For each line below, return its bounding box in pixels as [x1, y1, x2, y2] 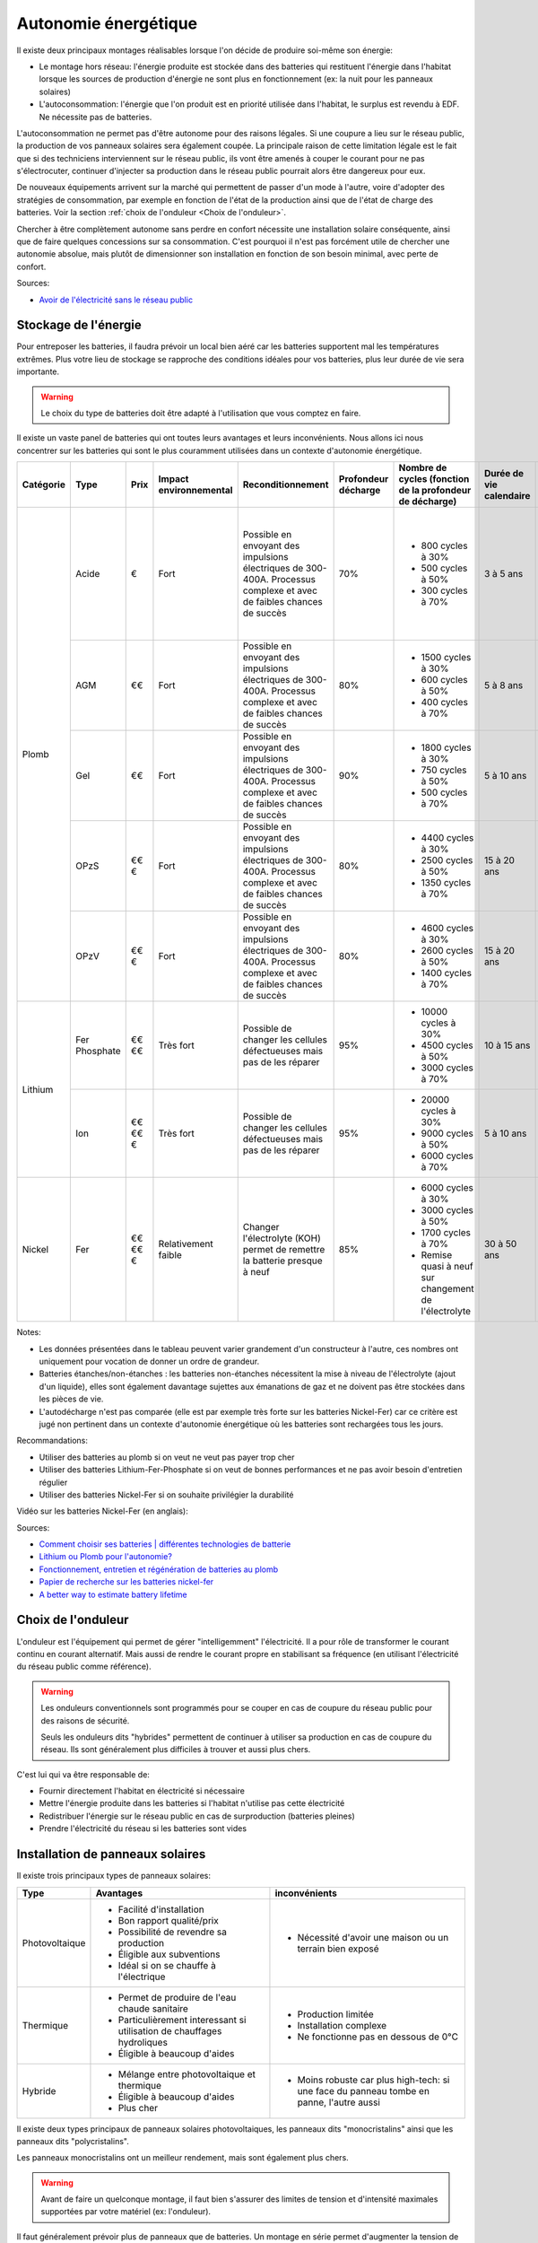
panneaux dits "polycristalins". [16, 2135, 129, 2146]
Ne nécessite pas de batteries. [39, 111, 152, 122]
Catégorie [22, 478, 66, 491]
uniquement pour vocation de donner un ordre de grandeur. [39, 1356, 260, 1366]
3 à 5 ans [484, 568, 524, 580]
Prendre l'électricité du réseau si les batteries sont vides [39, 1823, 247, 1834]
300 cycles [421, 584, 468, 597]
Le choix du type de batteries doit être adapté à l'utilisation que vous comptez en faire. [40, 408, 361, 419]
